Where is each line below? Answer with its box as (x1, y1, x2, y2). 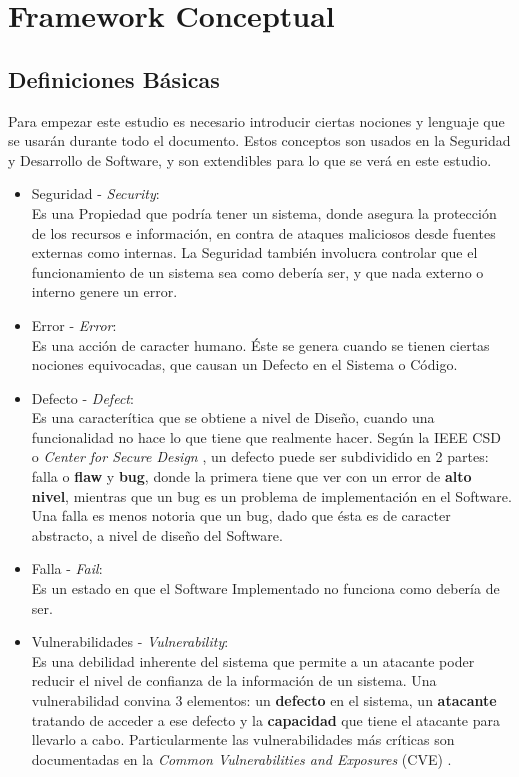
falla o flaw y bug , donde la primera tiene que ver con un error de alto (31, 466, 472, 487)
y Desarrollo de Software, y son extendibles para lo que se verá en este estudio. (8, 149, 492, 170)
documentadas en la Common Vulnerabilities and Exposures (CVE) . (31, 748, 452, 769)
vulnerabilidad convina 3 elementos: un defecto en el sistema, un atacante (31, 690, 497, 711)
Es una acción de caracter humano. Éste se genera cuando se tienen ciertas (31, 334, 490, 355)
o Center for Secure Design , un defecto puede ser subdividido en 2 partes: (31, 446, 489, 467)
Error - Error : (31, 314, 117, 335)
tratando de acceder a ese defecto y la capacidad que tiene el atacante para (31, 709, 501, 730)
